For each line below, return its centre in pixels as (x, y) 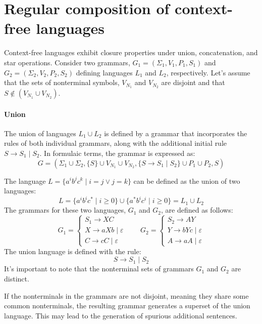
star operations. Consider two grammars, (67, 62)
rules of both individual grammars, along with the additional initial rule (116, 143)
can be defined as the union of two (187, 180)
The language (25, 180)
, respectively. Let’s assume (208, 72)
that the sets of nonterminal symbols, (62, 82)
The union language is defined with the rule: (73, 251)
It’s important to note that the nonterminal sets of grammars (99, 269)
